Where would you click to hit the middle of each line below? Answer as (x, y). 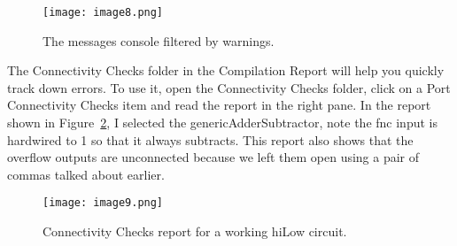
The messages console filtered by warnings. (159, 40)
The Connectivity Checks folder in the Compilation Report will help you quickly (226, 70)
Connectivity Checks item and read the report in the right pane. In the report (219, 105)
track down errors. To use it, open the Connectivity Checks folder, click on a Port (229, 87)
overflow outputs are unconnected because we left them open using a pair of (213, 157)
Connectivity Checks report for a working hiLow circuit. (195, 231)
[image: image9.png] (103, 203)
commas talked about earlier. (86, 174)
